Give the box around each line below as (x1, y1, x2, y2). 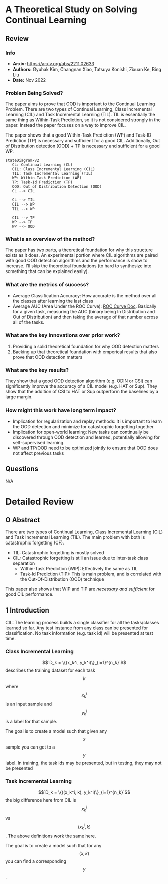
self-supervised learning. (12, 439, 65, 445)
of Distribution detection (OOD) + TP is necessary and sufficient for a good (5, 143, 160, 149)
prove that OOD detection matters (12, 354, 83, 360)
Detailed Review (5, 496, 74, 507)
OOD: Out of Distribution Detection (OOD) (12, 184, 102, 189)
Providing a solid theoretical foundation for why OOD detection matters (12, 344, 159, 350)
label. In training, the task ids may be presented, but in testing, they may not (5, 760, 162, 766)
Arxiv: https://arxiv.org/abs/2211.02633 (12, 60, 94, 66)
